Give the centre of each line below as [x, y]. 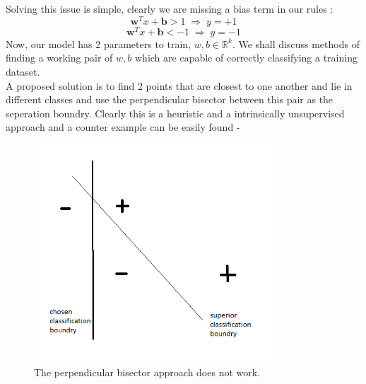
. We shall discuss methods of [296, 43]
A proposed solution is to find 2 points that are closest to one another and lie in [179, 85]
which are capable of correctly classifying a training [246, 58]
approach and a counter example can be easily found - [123, 127]
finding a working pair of [59, 58]
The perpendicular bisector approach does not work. [147, 372]
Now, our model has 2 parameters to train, [99, 43]
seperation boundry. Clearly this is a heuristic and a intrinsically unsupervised [175, 113]
